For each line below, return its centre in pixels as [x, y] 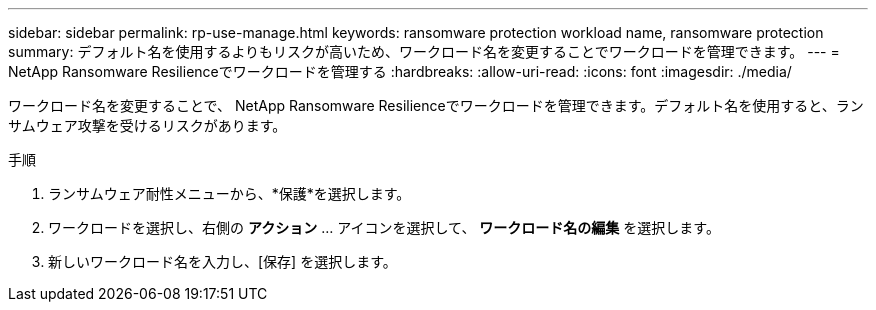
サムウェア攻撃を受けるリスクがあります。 [147, 125]
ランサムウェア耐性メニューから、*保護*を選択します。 [229, 193]
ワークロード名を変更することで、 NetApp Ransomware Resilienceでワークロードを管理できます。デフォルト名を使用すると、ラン [436, 105]
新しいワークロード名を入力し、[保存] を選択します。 [222, 261]
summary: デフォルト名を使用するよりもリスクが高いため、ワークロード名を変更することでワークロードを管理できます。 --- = [424, 51]
